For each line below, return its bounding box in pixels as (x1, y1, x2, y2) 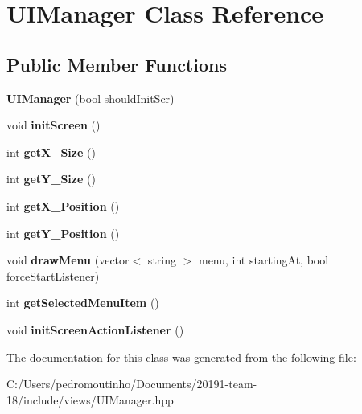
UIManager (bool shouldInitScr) (6, 89, 175, 106)
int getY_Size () (6, 170, 96, 187)
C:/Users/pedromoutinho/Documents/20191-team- (6, 375, 257, 392)
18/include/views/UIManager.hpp (6, 391, 174, 408)
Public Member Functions (6, 51, 227, 76)
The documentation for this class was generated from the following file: (6, 348, 356, 365)
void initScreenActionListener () (6, 321, 184, 338)
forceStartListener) (6, 267, 100, 284)
